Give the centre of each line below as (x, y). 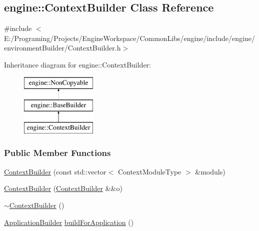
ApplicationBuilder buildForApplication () (69, 222)
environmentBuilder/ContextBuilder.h (62, 48)
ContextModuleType (149, 171)
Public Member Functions (57, 153)
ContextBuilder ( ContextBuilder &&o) (63, 188)
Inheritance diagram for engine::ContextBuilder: (77, 64)
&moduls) (210, 171)
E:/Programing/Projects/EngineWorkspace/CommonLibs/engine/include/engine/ (129, 38)
